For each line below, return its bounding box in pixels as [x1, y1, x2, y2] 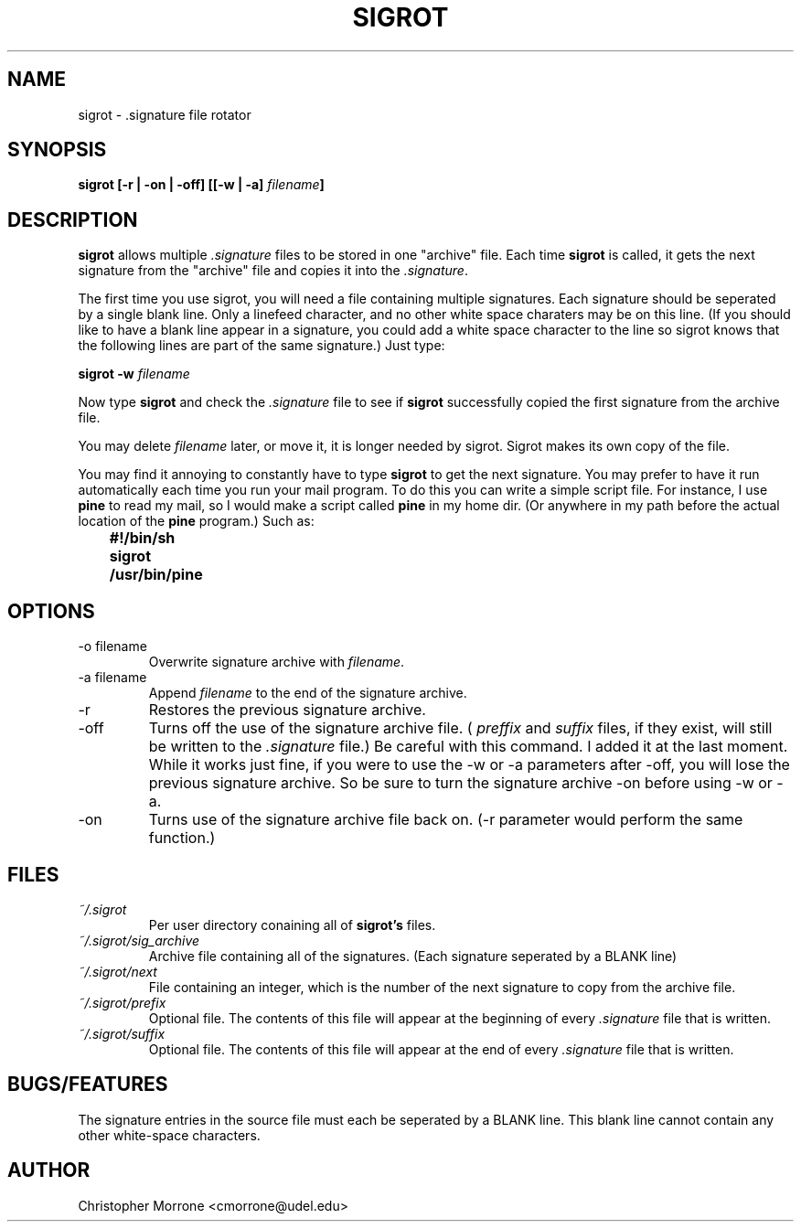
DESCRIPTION [7, 208, 138, 231]
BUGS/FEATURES [7, 1073, 168, 1096]
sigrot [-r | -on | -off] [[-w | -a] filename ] [78, 176, 325, 193]
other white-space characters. [78, 1127, 261, 1143]
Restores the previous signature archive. [148, 700, 426, 720]
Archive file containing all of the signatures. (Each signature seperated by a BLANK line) [148, 947, 678, 964]
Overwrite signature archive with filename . [148, 654, 405, 670]
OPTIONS [7, 599, 95, 623]
